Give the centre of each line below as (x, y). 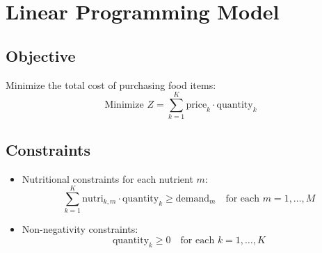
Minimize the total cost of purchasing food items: (111, 84)
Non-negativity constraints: (80, 229)
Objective (41, 55)
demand (192, 198)
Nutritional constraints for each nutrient (107, 178)
